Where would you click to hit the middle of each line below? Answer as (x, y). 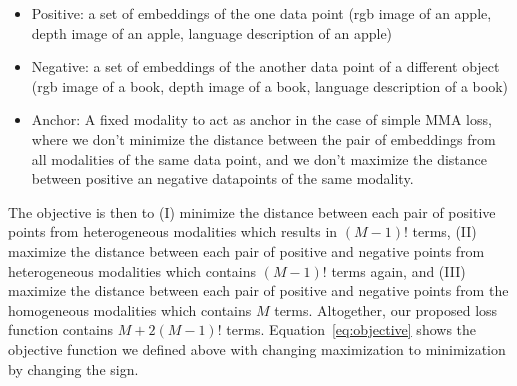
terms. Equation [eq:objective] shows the (351, 329)
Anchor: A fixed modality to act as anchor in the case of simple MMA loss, (261, 119)
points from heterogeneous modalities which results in (173, 231)
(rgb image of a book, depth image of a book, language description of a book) (269, 85)
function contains (61, 329)
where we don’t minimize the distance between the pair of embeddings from (263, 138)
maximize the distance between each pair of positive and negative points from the (258, 290)
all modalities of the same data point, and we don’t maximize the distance (259, 158)
